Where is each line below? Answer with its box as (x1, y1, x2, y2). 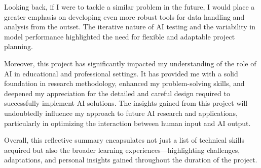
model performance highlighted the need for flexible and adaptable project (4, 31, 235, 41)
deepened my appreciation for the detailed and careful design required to (4, 88, 230, 98)
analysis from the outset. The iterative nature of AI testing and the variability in (4, 21, 255, 32)
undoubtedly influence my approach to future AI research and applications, (4, 107, 238, 118)
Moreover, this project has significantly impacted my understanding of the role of (4, 58, 256, 68)
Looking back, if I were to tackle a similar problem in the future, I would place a (4, 2, 255, 12)
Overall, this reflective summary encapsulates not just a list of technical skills (4, 135, 244, 145)
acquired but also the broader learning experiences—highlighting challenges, (4, 144, 240, 155)
